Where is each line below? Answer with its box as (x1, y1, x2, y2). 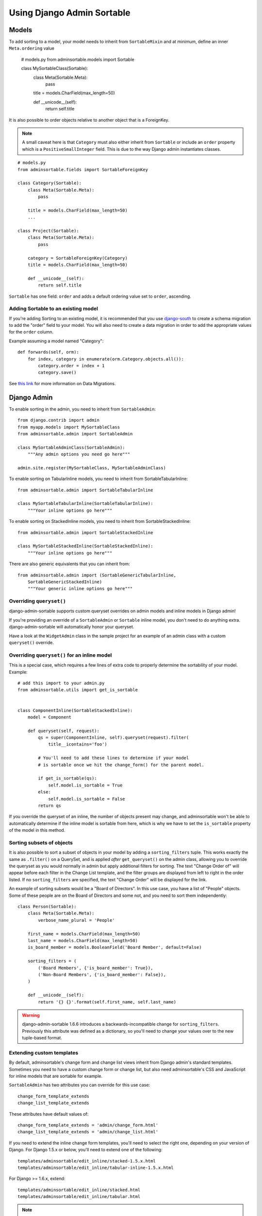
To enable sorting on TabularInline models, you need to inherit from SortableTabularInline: (9, 476, 188, 482)
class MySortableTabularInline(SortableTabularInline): (17, 501, 153, 506)
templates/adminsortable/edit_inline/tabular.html (17, 1194, 141, 1199)
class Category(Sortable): (17, 180, 82, 186)
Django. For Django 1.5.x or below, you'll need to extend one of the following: (9, 1147, 163, 1153)
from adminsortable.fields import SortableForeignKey (17, 167, 148, 172)
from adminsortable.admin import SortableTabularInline (17, 487, 153, 493)
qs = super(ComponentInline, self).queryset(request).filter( (38, 735, 189, 740)
